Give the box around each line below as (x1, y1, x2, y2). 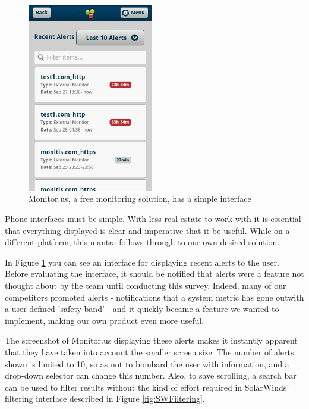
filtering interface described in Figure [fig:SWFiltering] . (5, 392, 205, 405)
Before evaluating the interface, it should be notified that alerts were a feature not (5, 267, 304, 280)
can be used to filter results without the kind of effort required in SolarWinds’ (5, 380, 289, 393)
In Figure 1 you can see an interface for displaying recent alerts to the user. (5, 255, 279, 268)
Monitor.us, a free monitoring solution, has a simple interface (29, 192, 251, 205)
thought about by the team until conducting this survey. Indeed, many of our (5, 279, 286, 291)
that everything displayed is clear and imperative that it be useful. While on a (5, 224, 290, 236)
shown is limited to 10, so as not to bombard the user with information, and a (5, 357, 289, 370)
